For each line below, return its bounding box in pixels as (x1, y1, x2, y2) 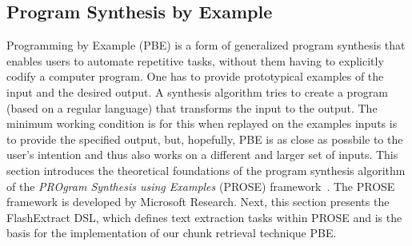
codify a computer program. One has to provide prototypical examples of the (6, 68, 384, 85)
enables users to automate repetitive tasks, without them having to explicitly (6, 52, 384, 69)
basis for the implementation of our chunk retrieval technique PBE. (6, 224, 337, 241)
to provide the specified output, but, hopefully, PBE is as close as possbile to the (6, 130, 403, 147)
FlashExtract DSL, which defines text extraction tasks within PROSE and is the (6, 208, 402, 225)
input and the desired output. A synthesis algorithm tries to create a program (6, 83, 389, 100)
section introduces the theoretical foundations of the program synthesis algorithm (6, 161, 406, 178)
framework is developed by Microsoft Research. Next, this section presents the (6, 193, 390, 210)
